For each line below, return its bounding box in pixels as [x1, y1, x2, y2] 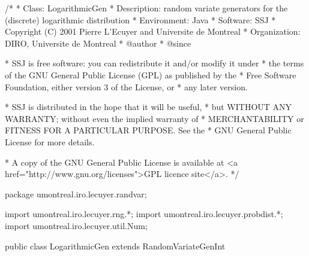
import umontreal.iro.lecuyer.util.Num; [5, 219, 148, 231]
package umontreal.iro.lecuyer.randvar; [5, 187, 147, 200]
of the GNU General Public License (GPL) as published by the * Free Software [5, 68, 296, 81]
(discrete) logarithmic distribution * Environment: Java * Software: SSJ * [5, 13, 276, 26]
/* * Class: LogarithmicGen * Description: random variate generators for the [5, 2, 288, 14]
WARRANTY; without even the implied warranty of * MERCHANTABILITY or [5, 112, 304, 124]
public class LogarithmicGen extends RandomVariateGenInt [5, 239, 226, 252]
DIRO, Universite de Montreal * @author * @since [5, 36, 191, 49]
